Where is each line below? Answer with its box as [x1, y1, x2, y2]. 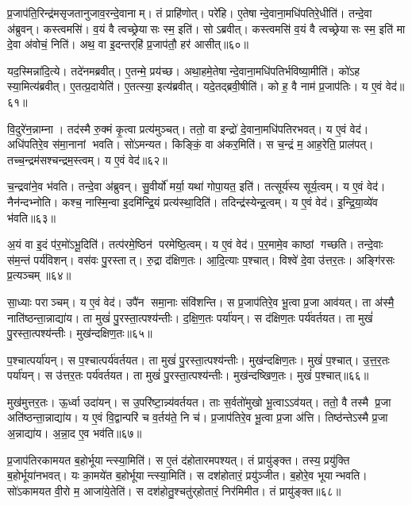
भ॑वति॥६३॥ [7, 209, 56, 226]
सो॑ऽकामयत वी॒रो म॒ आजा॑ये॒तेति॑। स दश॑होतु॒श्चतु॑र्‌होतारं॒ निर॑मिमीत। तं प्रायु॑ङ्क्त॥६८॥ [7, 482, 341, 499]
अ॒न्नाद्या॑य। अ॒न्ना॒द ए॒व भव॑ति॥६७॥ [7, 425, 142, 441]
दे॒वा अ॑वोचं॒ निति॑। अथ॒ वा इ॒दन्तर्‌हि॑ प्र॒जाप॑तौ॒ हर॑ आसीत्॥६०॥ [7, 36, 248, 52]
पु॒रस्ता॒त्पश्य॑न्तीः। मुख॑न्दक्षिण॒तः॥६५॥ [7, 325, 152, 341]
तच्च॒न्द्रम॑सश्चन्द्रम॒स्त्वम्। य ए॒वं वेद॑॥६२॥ [7, 151, 167, 168]
